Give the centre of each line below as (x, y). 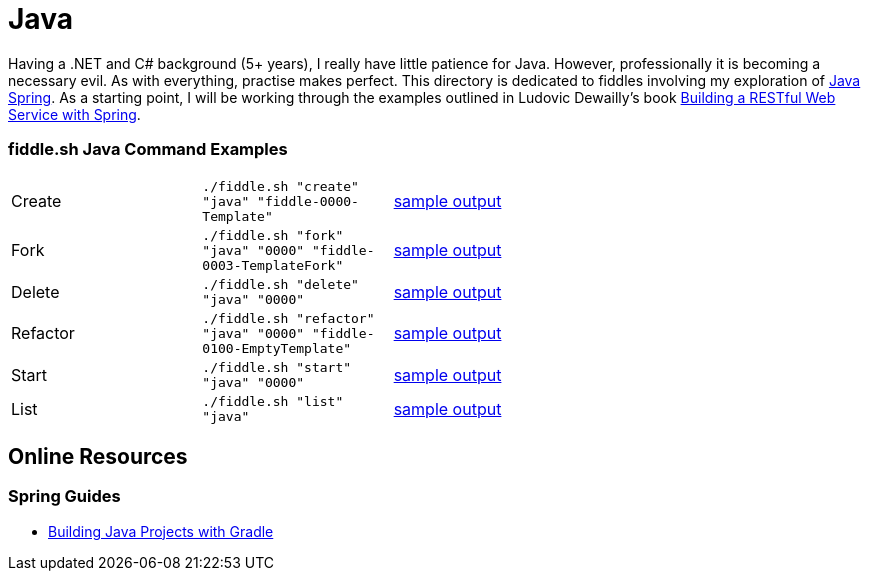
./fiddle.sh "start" (277, 367)
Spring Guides (64, 496)
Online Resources (98, 456)
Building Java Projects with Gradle (161, 531)
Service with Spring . (74, 114)
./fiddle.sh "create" (280, 186)
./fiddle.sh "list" (273, 401)
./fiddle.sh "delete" (280, 284)
